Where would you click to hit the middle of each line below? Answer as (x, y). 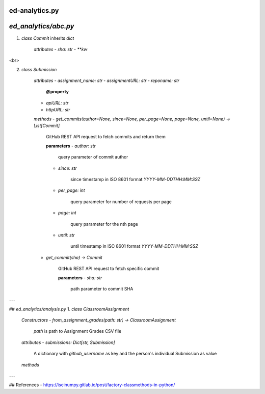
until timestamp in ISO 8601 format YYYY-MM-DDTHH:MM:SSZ (134, 246)
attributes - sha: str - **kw (61, 49)
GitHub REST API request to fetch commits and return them (106, 137)
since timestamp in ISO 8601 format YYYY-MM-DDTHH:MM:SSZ (135, 179)
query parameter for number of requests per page (121, 202)
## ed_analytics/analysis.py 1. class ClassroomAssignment (69, 309)
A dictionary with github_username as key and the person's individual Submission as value (125, 354)
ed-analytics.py (34, 11)
